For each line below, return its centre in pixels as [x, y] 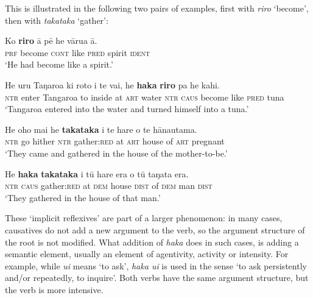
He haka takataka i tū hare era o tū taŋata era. [97, 173]
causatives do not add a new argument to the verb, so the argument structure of [155, 229]
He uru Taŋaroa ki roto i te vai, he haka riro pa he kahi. [112, 84]
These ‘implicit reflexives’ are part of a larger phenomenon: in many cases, [144, 218]
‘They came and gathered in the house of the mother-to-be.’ [116, 153]
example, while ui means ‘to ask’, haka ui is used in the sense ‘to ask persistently [156, 265]
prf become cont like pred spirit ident [78, 52]
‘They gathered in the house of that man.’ [83, 197]
